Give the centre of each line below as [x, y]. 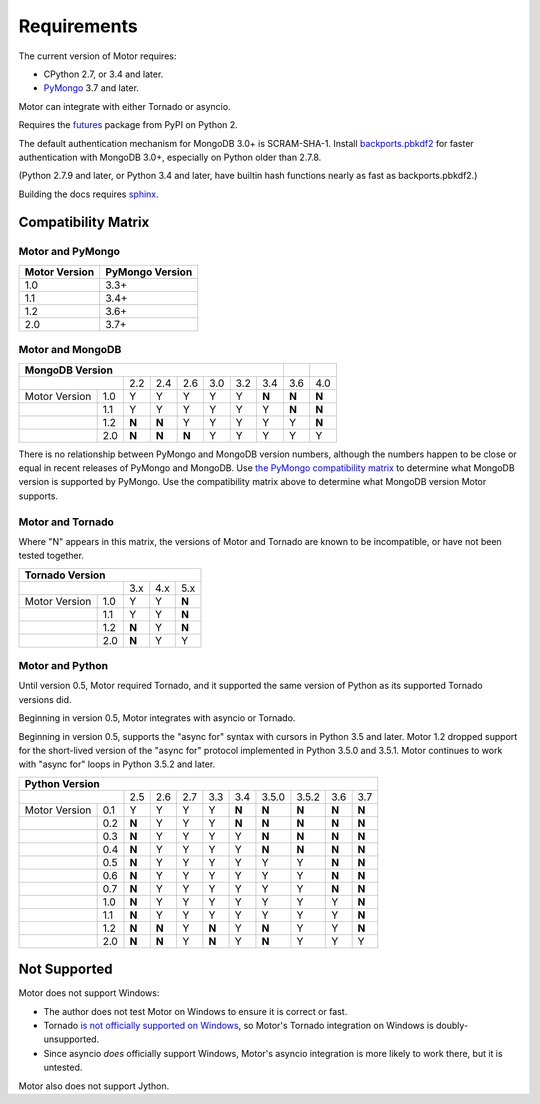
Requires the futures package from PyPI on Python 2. [128, 125]
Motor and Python [63, 666]
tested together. [51, 556]
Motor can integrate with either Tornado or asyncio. [124, 106]
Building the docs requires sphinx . [88, 194]
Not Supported [65, 969]
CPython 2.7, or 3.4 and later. [103, 74]
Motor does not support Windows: [89, 993]
